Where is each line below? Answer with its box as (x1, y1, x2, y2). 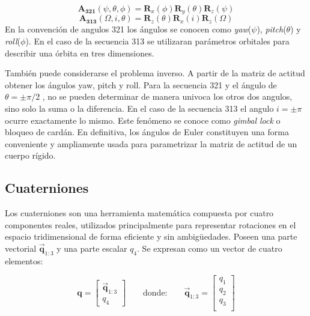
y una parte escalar (56, 242, 127, 254)
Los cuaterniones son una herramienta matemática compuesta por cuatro (5, 207, 274, 219)
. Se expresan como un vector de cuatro (137, 242, 282, 254)
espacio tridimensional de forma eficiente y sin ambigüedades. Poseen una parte (5, 230, 297, 243)
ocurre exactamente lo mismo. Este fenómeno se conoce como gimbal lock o (5, 114, 281, 126)
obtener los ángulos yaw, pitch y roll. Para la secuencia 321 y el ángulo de (5, 78, 277, 91)
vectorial (5, 242, 37, 254)
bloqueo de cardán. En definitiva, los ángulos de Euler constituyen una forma (5, 126, 289, 138)
